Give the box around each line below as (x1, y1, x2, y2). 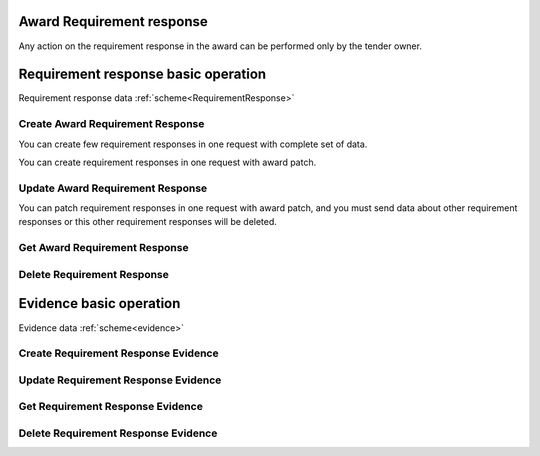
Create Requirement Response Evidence (18, 346, 219, 360)
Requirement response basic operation (18, 66, 267, 83)
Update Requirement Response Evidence (18, 373, 222, 387)
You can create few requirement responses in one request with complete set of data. (18, 138, 368, 150)
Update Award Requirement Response (18, 181, 208, 195)
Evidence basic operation (18, 295, 181, 312)
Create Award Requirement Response (18, 117, 205, 131)
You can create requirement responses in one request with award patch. (18, 156, 317, 168)
